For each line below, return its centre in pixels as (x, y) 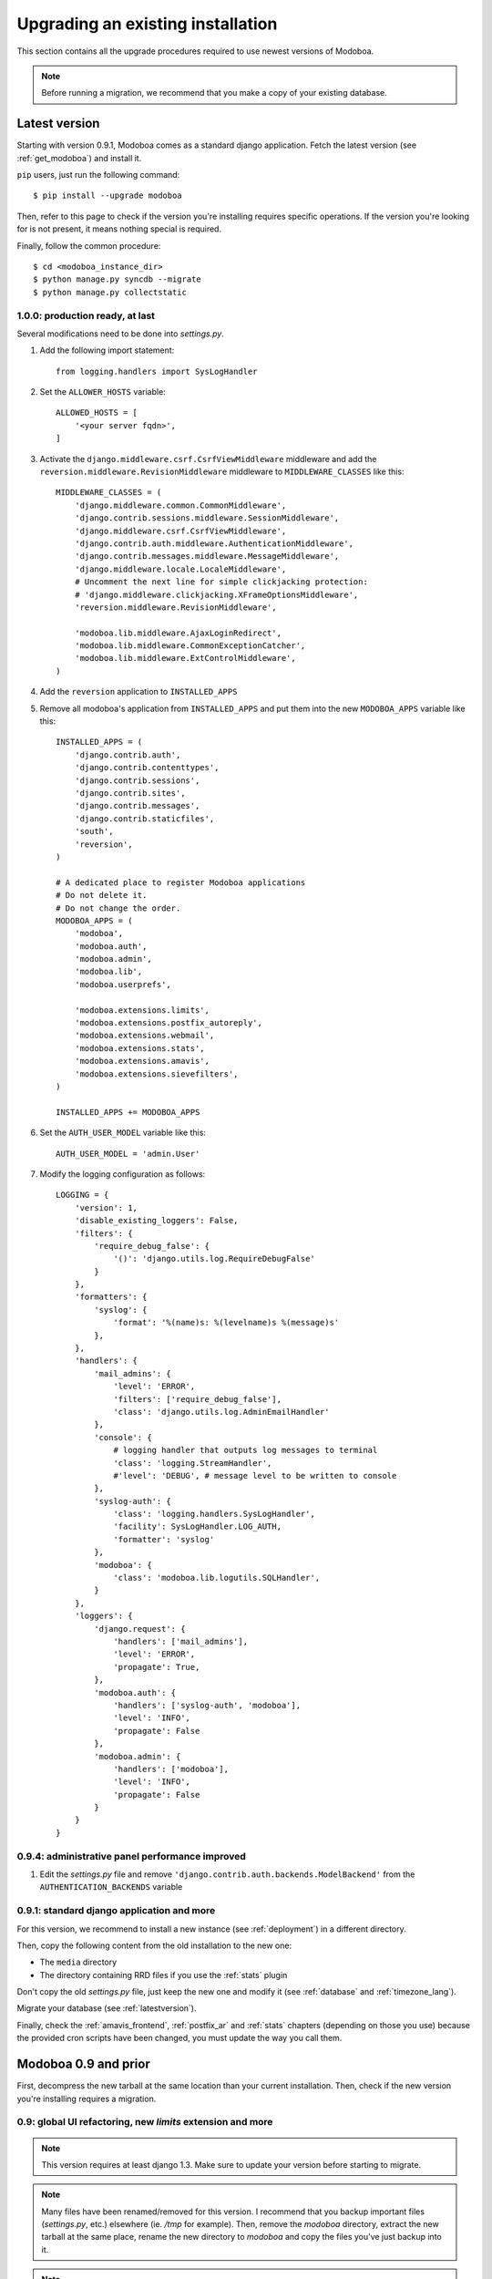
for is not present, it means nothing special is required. (119, 229)
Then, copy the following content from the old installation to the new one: (154, 1945)
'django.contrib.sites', (130, 793)
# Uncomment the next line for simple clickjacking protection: (221, 582)
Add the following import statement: (107, 350)
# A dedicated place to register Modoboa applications (181, 882)
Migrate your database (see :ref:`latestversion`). (107, 2008)
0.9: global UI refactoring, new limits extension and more (145, 2122)
